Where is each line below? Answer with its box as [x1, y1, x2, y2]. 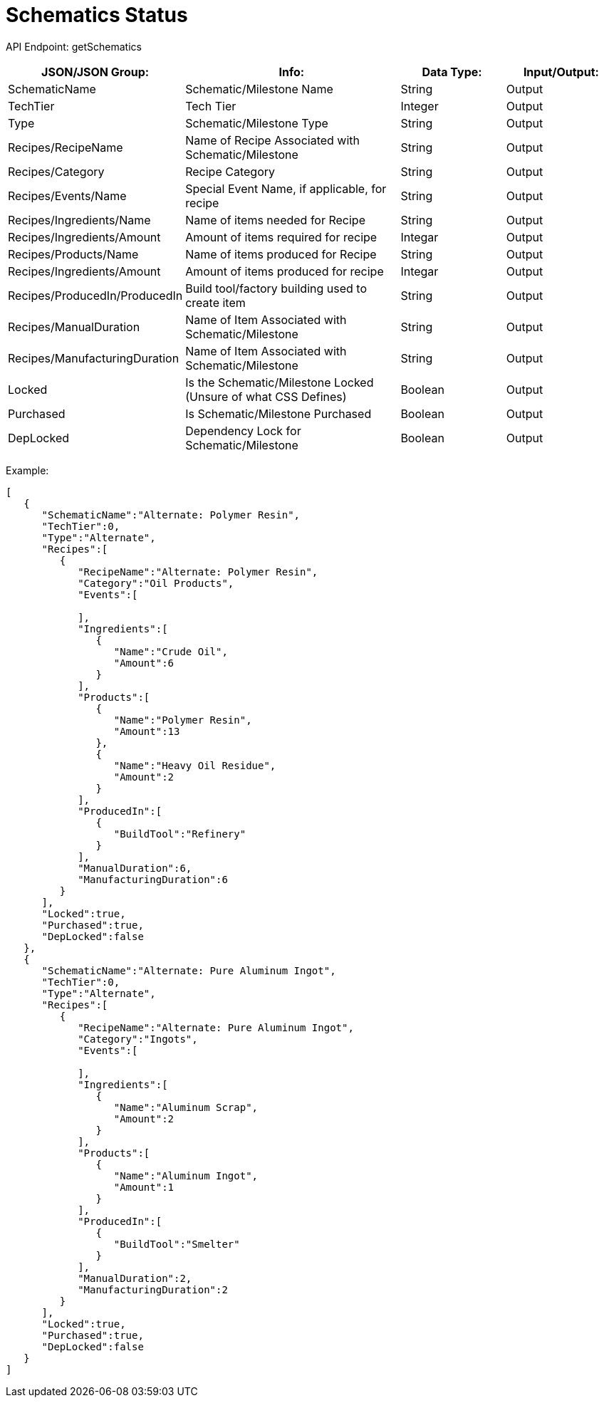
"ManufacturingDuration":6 [78, 873, 228, 885]
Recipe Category [185, 164, 275, 179]
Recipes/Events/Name [8, 188, 127, 203]
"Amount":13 [113, 725, 180, 737]
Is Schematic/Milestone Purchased [185, 406, 372, 421]
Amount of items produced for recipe [185, 264, 384, 278]
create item [185, 295, 246, 310]
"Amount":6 [113, 657, 175, 669]
